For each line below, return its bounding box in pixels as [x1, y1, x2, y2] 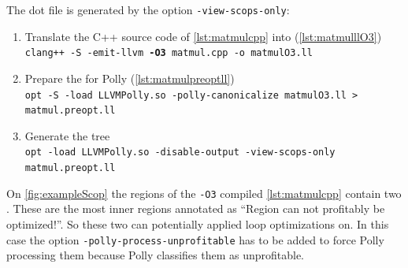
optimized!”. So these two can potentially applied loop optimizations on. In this [6, 215, 389, 232]
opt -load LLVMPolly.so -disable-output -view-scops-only [24, 147, 336, 158]
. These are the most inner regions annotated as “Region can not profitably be [6, 200, 385, 217]
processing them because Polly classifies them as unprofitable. [6, 247, 305, 263]
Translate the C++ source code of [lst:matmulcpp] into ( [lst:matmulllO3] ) [24, 28, 382, 44]
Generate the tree [24, 127, 110, 143]
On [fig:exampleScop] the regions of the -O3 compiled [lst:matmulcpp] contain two [6, 184, 402, 201]
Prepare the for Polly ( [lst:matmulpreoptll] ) [24, 69, 235, 86]
